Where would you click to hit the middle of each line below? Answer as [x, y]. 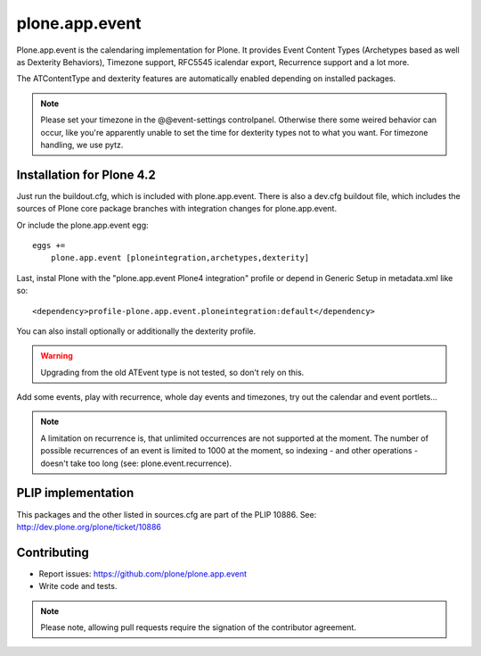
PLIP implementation [75, 493]
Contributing [53, 552]
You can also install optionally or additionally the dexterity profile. [136, 331]
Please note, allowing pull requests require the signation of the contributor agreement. [198, 627]
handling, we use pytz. [82, 145]
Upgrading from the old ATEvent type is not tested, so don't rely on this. [172, 372]
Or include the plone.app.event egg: [82, 225]
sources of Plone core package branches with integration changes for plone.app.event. [177, 209]
